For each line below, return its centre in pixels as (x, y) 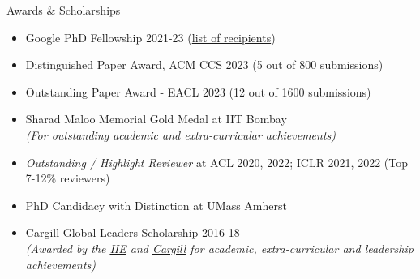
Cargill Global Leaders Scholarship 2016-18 (133, 232)
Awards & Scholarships (64, 10)
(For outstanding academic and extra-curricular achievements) (181, 134)
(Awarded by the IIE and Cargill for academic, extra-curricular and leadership (219, 248)
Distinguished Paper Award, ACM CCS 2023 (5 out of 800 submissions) (204, 64)
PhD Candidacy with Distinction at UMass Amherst (156, 205)
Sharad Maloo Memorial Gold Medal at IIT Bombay (156, 119)
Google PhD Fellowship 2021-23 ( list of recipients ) (150, 37)
